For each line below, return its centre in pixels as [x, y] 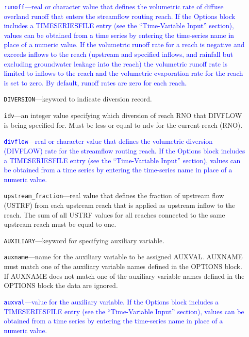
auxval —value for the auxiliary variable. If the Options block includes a [111, 301]
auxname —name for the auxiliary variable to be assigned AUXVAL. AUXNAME [123, 257]
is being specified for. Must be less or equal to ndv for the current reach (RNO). [123, 125]
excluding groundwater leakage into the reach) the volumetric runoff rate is [116, 63]
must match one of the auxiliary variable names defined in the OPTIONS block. [123, 266]
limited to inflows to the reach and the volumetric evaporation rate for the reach [124, 73]
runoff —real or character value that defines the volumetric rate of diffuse [114, 6]
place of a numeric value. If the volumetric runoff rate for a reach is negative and [124, 44]
